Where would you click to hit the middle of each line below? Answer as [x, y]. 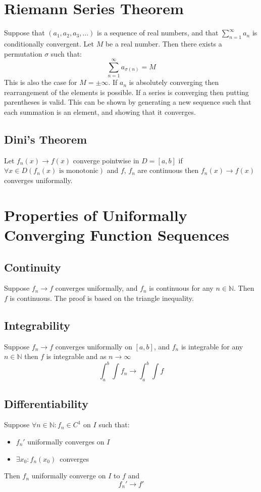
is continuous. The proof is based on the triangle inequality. [102, 298]
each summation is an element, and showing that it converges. [100, 112]
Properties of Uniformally [96, 215]
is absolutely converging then [174, 82]
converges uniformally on [94, 346]
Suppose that [24, 33]
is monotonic [79, 171]
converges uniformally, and [96, 288]
